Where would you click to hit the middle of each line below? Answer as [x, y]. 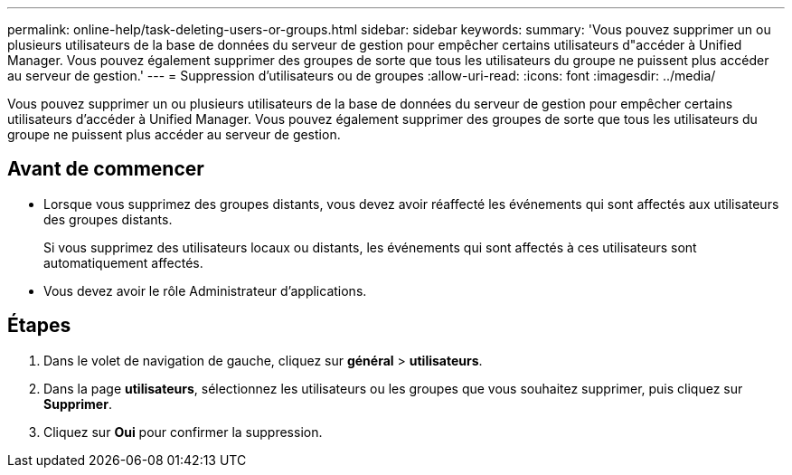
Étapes [39, 326]
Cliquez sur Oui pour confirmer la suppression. [183, 432]
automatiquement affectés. [123, 262]
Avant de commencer [106, 169]
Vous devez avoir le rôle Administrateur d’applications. [205, 290]
